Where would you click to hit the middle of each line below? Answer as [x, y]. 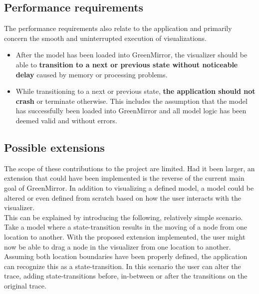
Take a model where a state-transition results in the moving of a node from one [126, 227]
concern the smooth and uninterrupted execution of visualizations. [105, 38]
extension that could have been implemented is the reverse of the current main [124, 178]
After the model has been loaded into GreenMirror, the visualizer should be [131, 55]
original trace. [25, 285]
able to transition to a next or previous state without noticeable [127, 64]
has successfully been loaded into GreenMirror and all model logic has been [131, 111]
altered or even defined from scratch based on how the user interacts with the [123, 197]
